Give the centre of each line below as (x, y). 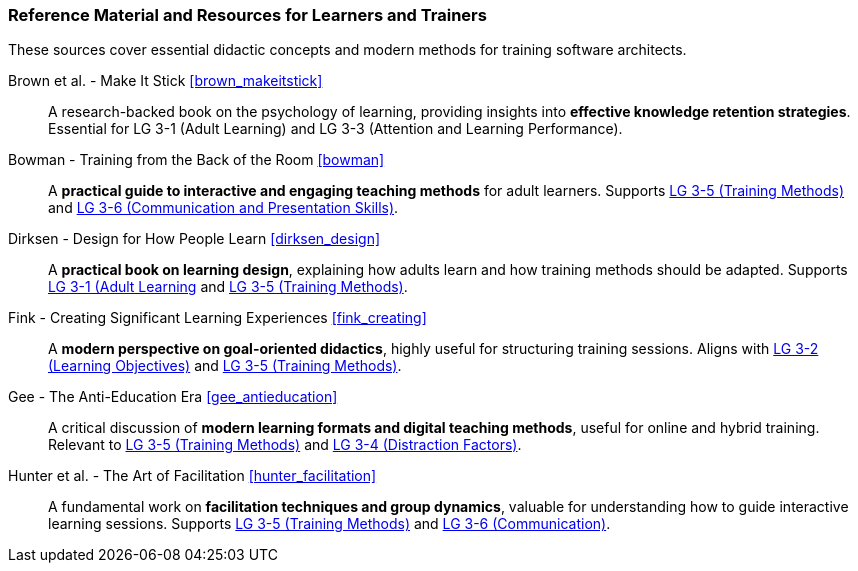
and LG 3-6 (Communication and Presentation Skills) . (223, 208)
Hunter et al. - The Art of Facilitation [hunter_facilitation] (192, 476)
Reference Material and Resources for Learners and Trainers (247, 15)
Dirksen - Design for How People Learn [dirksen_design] (194, 239)
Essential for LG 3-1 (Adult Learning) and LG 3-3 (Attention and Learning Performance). (335, 129)
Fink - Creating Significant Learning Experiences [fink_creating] (217, 318)
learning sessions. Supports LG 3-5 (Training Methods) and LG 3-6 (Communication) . (329, 524)
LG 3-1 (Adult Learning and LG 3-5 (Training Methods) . (228, 287)
